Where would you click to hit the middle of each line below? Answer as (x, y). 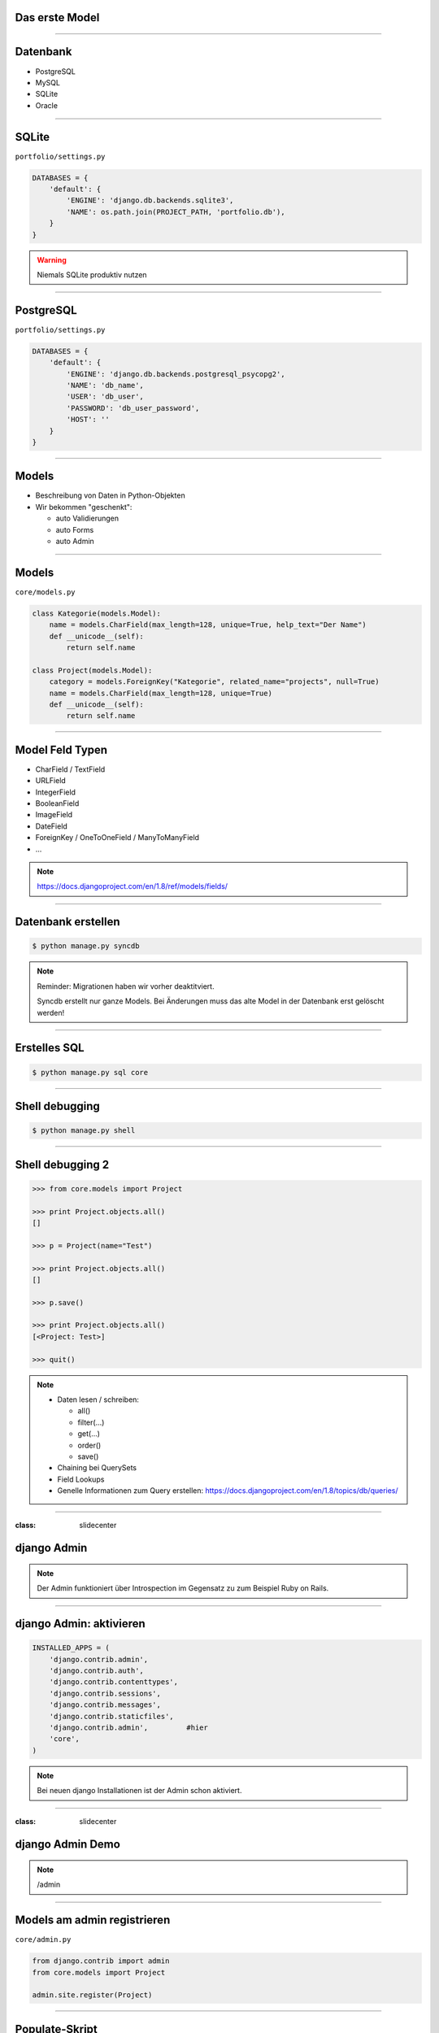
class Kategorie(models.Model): (97, 613)
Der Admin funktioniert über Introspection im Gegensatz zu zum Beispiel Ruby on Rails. (183, 1588)
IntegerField (56, 792)
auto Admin (75, 541)
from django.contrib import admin (101, 1961)
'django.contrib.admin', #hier (129, 1728)
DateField (52, 826)
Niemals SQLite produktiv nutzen (92, 274)
